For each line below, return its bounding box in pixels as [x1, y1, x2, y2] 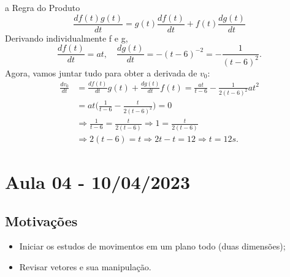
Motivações [5, 211, 78, 230]
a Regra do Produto [5, 1, 80, 13]
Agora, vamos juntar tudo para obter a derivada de [5, 66, 197, 79]
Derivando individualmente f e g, [5, 31, 128, 44]
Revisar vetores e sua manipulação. [19, 260, 151, 273]
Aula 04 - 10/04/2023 [5, 169, 191, 194]
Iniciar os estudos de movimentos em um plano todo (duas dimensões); [19, 240, 286, 253]
